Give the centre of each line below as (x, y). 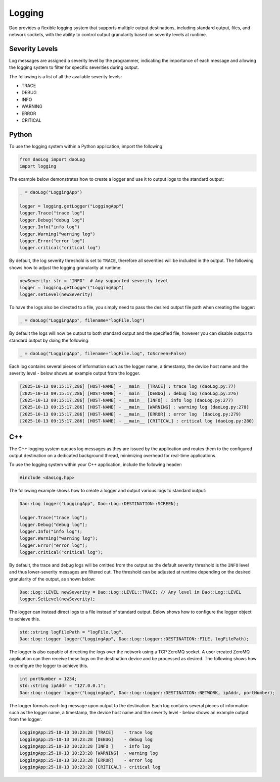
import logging (38, 166)
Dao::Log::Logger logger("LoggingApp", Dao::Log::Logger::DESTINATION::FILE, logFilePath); (134, 639)
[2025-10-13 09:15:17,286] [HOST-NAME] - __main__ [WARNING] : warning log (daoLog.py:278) (134, 407)
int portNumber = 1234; (48, 679)
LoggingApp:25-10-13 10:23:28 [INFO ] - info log (85, 746)
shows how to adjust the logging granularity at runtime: (65, 267)
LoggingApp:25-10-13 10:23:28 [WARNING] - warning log (89, 753)
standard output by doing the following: (49, 340)
